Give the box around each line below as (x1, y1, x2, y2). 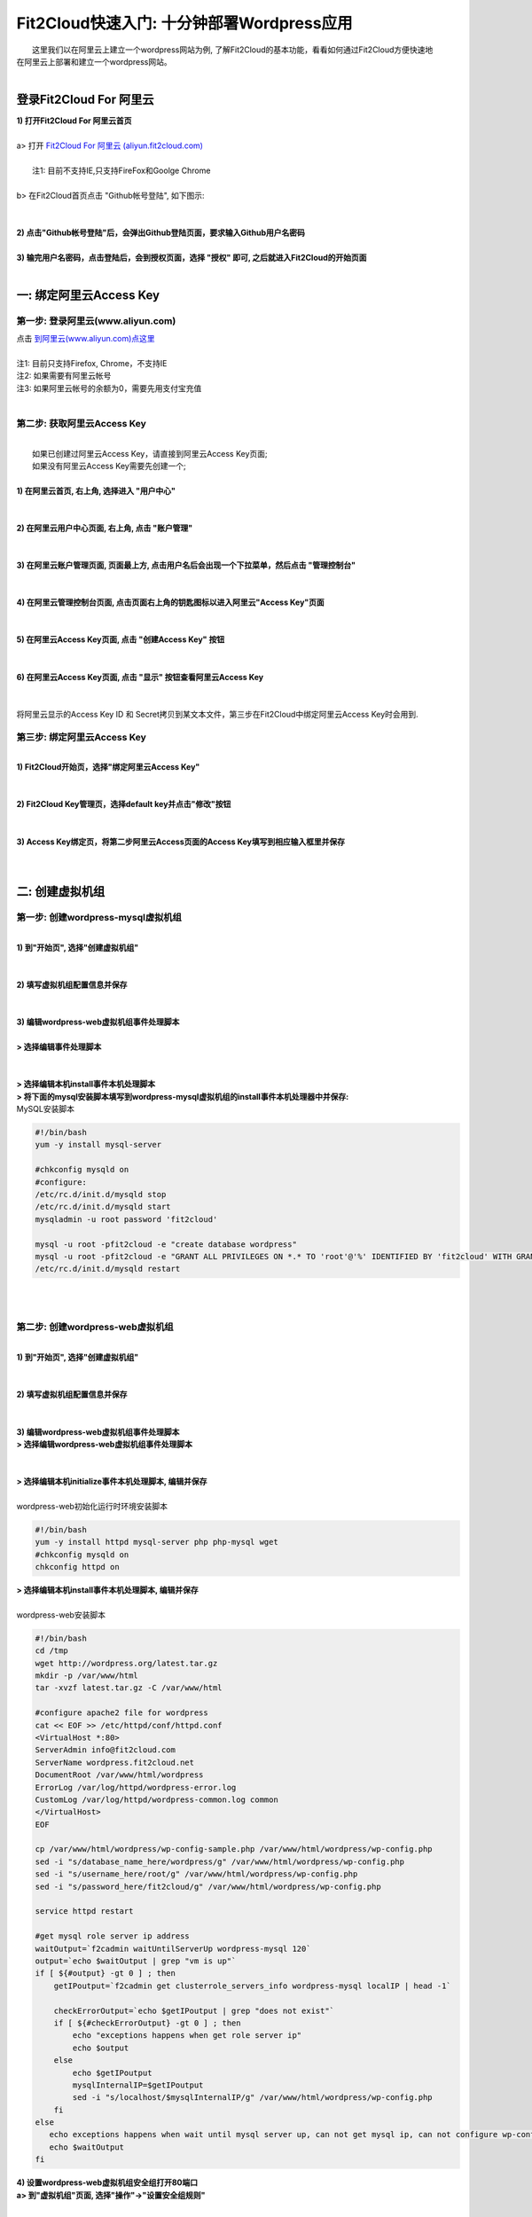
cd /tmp (35, 1646, 68, 1656)
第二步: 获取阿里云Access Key (16, 417, 146, 429)
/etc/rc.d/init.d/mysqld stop (35, 1189, 167, 1199)
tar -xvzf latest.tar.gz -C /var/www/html (35, 1683, 223, 1693)
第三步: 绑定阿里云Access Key (16, 731, 146, 743)
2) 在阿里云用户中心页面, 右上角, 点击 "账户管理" (16, 522, 193, 533)
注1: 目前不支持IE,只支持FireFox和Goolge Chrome (32, 165, 211, 176)
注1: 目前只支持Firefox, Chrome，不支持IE (16, 357, 168, 368)
